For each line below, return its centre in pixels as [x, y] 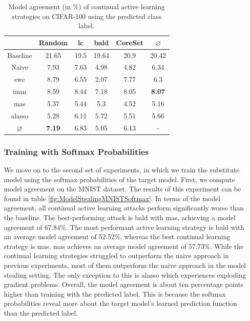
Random [53, 42]
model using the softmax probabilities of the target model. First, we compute [120, 179]
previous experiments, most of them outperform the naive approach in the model [125, 265]
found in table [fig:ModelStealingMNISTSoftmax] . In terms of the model [112, 198]
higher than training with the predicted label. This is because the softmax [115, 293]
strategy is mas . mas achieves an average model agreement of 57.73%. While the [124, 246]
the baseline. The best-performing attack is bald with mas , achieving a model [120, 217]
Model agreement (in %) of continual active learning [87, 6]
